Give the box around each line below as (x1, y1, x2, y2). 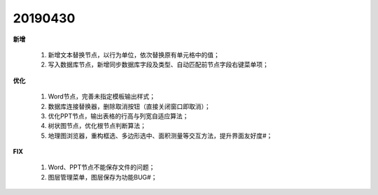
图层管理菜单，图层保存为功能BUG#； (48, 173, 157, 181)
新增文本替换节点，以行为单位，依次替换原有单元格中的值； (48, 50, 220, 59)
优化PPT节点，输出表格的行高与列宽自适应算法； (48, 112, 189, 120)
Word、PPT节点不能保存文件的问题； (48, 163, 155, 171)
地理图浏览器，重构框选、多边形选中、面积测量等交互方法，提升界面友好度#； (48, 131, 273, 140)
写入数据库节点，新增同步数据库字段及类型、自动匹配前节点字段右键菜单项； (48, 60, 269, 69)
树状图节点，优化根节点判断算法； (48, 122, 146, 130)
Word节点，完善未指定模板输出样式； (48, 92, 156, 101)
